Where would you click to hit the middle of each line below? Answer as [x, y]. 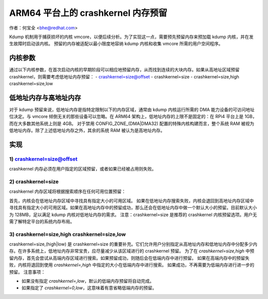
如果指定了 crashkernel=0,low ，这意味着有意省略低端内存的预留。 [89, 288]
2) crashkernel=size [34, 182]
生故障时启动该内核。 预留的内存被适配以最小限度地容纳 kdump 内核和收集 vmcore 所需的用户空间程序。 [116, 44]
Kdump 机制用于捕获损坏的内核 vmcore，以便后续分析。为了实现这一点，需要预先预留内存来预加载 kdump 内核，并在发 [132, 37]
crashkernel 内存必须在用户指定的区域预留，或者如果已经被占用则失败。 [83, 169]
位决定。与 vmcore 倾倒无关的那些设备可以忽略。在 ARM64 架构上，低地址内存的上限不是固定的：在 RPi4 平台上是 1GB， [133, 117]
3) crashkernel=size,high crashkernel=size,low [67, 234]
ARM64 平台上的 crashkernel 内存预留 [88, 13]
